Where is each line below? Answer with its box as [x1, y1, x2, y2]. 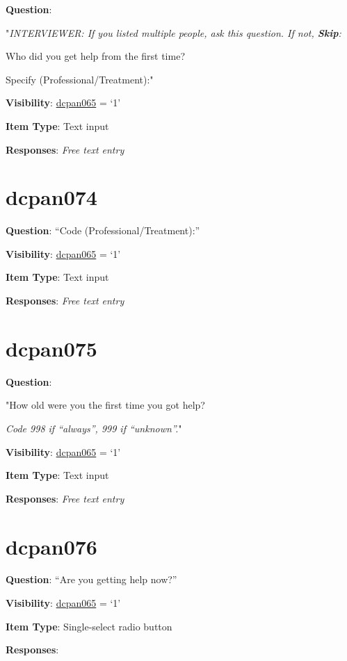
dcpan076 [6, 532, 97, 560]
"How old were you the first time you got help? [6, 398, 205, 412]
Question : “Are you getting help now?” [6, 572, 177, 587]
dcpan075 [6, 334, 97, 362]
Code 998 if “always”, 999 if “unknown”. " [6, 421, 182, 435]
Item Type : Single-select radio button [6, 619, 172, 633]
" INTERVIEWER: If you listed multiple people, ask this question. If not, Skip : [6, 25, 341, 40]
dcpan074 [6, 183, 97, 211]
